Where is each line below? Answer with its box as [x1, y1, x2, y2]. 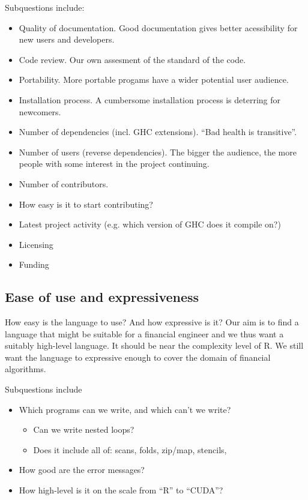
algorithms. [5, 363, 46, 375]
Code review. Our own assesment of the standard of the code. [19, 53, 246, 65]
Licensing [19, 238, 53, 250]
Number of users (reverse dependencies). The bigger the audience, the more [19, 145, 297, 158]
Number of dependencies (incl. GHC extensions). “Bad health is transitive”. [19, 125, 297, 138]
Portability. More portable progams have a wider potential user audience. [19, 73, 289, 86]
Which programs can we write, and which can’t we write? [19, 403, 231, 415]
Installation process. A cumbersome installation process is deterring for [19, 93, 281, 106]
